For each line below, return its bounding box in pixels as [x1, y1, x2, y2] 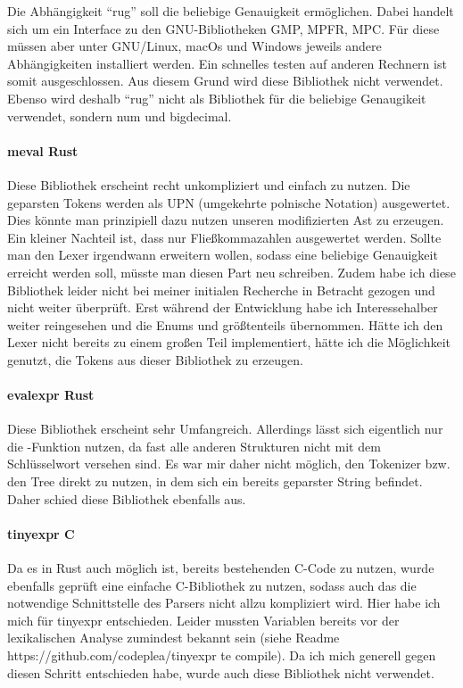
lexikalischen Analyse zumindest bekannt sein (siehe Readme [7, 628, 340, 647]
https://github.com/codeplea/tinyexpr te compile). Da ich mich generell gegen [7, 646, 436, 665]
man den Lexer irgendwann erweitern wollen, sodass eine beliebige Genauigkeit [7, 245, 438, 264]
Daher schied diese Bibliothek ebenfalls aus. [7, 489, 246, 508]
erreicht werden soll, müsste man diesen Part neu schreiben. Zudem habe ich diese [7, 262, 456, 281]
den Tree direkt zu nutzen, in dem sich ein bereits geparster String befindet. [7, 472, 423, 491]
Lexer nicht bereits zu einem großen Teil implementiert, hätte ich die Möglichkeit [7, 333, 451, 352]
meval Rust [7, 141, 79, 160]
